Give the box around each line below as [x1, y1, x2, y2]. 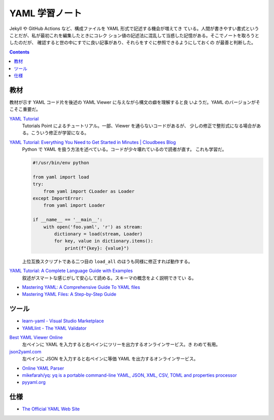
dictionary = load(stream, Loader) [54, 231, 143, 237]
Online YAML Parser [22, 365, 64, 371]
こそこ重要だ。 [9, 106, 41, 112]
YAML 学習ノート [9, 8, 82, 19]
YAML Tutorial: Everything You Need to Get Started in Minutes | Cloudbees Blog [9, 139, 176, 145]
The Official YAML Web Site [22, 406, 80, 412]
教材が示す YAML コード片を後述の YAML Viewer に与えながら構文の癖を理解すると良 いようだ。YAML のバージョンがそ [9, 99, 261, 105]
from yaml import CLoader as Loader [43, 188, 134, 194]
